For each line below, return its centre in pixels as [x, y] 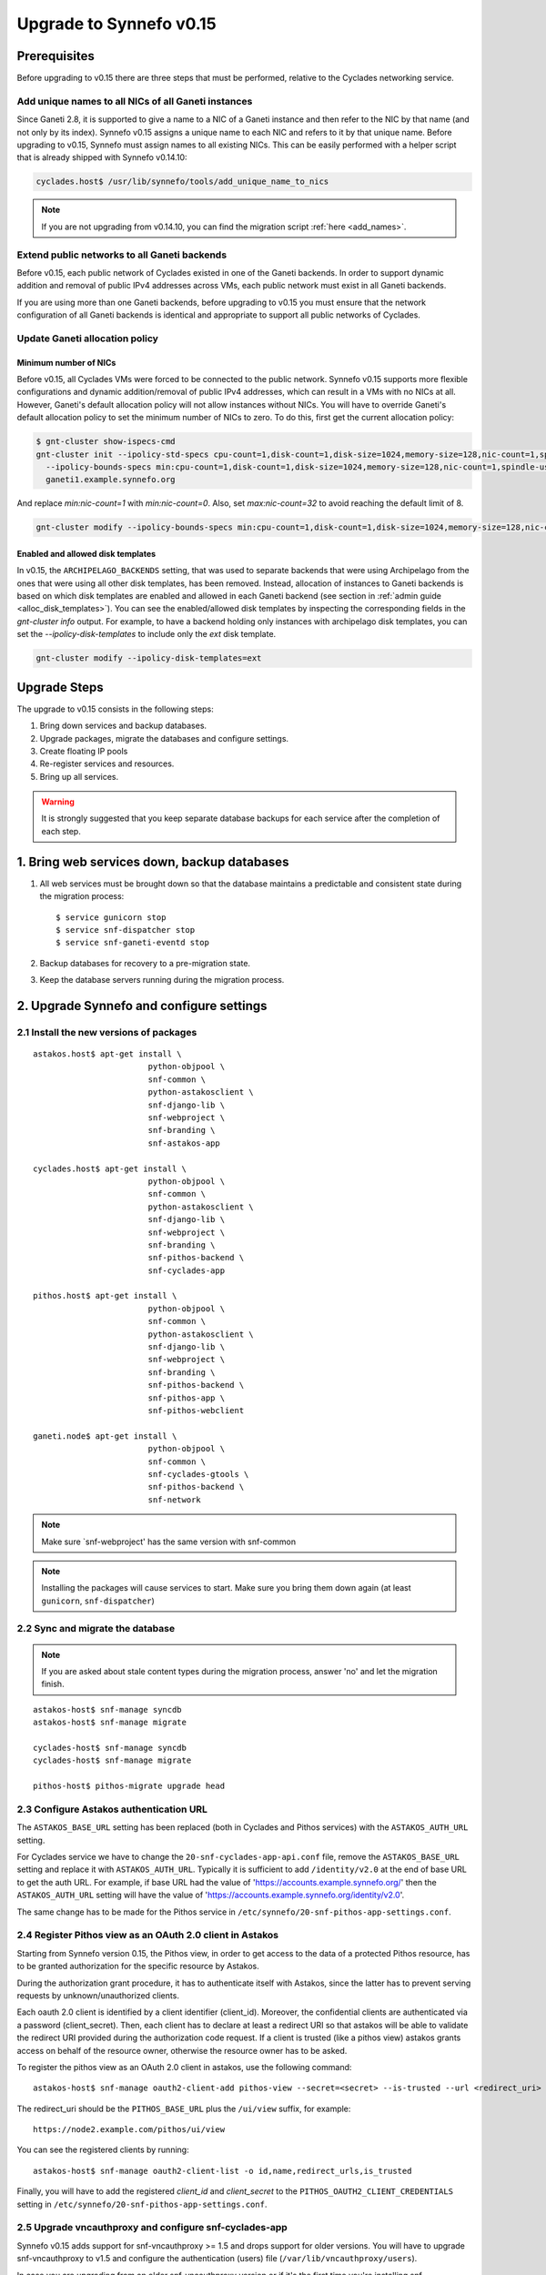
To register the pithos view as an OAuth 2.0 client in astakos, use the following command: [184, 2067]
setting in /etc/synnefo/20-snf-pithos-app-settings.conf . [142, 2204]
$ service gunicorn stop [111, 917]
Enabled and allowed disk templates [86, 553]
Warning [58, 802]
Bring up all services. [79, 776]
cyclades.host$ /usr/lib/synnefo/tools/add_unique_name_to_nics [182, 182]
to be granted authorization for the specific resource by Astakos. [138, 1967]
